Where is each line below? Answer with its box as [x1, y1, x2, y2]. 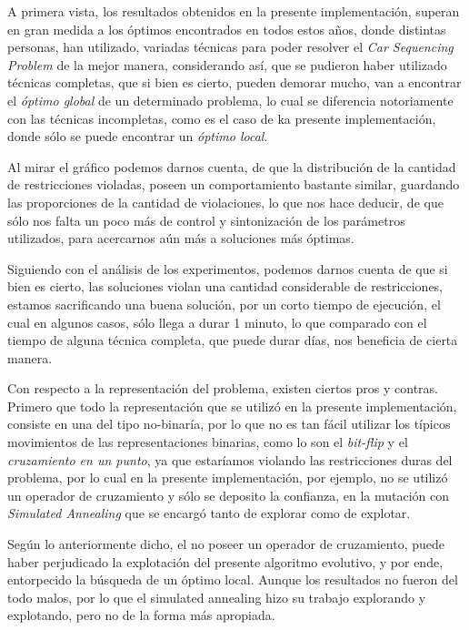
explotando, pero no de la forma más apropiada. [7, 605, 275, 625]
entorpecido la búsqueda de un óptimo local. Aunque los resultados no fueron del [7, 570, 458, 589]
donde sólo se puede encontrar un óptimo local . [7, 127, 268, 146]
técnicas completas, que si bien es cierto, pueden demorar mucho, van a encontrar [7, 73, 462, 92]
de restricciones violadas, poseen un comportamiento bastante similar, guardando [7, 175, 460, 194]
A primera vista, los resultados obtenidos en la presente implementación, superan [7, 2, 460, 20]
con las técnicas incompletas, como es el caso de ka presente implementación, [7, 108, 436, 127]
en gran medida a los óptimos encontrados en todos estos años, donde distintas [7, 19, 446, 38]
